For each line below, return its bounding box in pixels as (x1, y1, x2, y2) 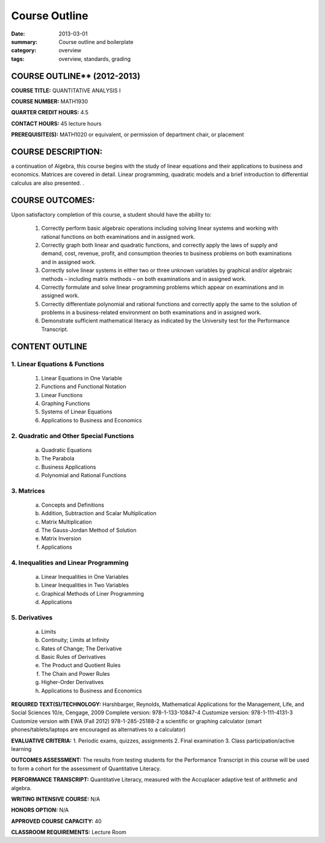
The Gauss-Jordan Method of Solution (41, 526, 137, 534)
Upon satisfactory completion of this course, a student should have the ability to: (11, 211, 212, 218)
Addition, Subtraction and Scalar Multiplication (41, 510, 156, 517)
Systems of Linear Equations (41, 408, 113, 415)
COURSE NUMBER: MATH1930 (11, 98, 88, 105)
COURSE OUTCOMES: (11, 195, 96, 205)
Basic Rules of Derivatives (41, 653, 107, 661)
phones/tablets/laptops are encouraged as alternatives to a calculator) (11, 726, 186, 733)
